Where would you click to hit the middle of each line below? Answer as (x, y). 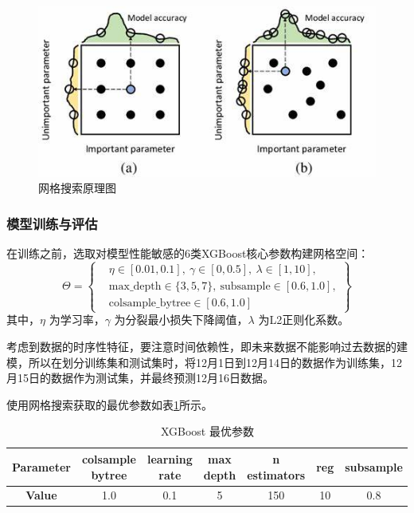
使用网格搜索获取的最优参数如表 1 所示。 (109, 404)
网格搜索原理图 (77, 188)
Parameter (41, 466)
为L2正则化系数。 (304, 320)
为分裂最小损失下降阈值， (181, 320)
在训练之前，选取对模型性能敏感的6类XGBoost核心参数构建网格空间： (188, 253)
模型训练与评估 (52, 223)
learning (170, 458)
